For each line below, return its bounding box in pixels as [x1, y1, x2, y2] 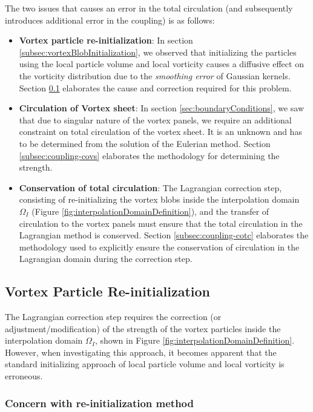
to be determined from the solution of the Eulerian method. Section [19, 137, 271, 149]
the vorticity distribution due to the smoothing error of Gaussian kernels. [19, 69, 291, 82]
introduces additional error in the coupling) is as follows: [5, 13, 215, 26]
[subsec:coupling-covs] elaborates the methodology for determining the [19, 149, 280, 162]
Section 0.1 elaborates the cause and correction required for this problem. [19, 81, 292, 94]
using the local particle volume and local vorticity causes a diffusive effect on [19, 57, 304, 70]
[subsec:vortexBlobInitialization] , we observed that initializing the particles [19, 45, 297, 58]
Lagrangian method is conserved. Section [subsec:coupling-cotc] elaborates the [19, 229, 309, 241]
